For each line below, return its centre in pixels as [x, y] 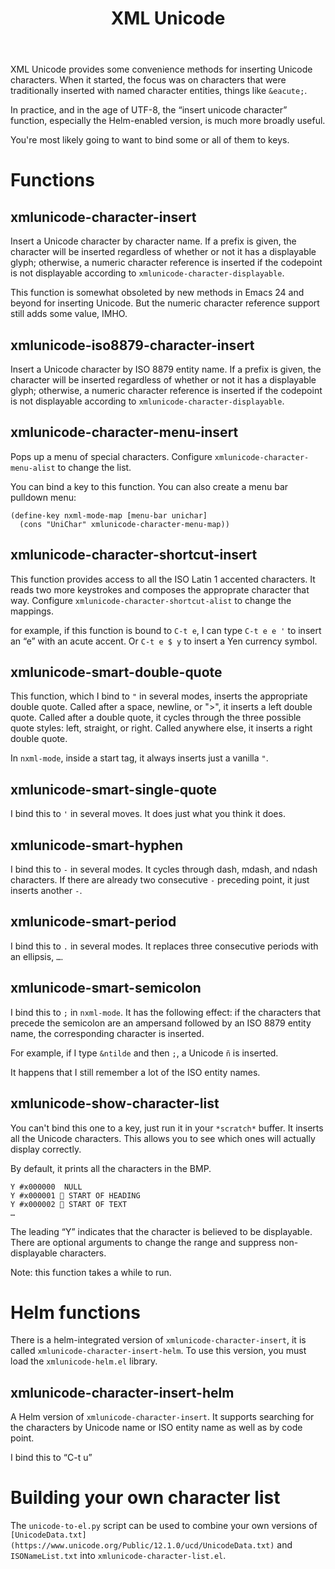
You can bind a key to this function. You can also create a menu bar [149, 486]
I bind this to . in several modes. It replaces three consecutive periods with [164, 946]
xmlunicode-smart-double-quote [116, 672]
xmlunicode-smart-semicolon [106, 988]
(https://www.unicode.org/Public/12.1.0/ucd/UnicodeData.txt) [142, 1546]
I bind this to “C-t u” [51, 1458]
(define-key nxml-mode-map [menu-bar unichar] [109, 515]
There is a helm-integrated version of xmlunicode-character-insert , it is [158, 1340]
